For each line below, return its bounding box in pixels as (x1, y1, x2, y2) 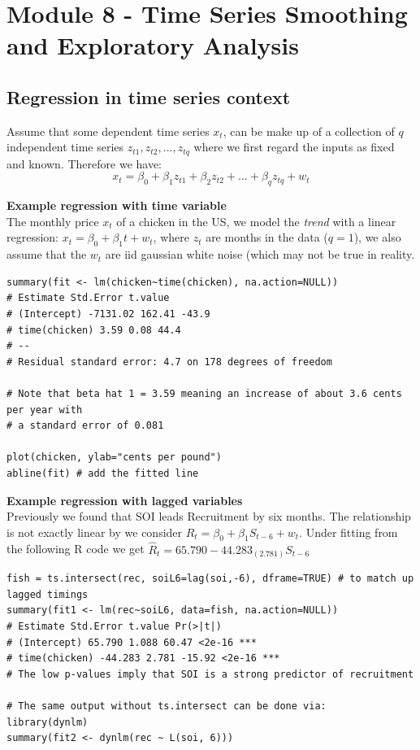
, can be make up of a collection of (223, 122, 395, 139)
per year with (6, 403, 83, 416)
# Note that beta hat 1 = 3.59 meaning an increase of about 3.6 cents (6, 387, 402, 399)
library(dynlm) (6, 716, 89, 728)
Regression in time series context (6, 84, 291, 109)
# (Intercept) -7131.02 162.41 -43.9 (6, 307, 210, 320)
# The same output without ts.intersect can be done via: (6, 700, 327, 712)
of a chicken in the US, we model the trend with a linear (116, 212, 396, 229)
